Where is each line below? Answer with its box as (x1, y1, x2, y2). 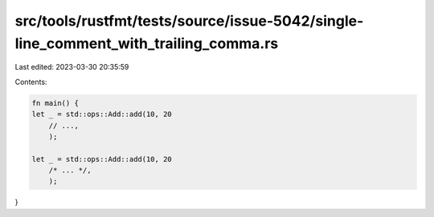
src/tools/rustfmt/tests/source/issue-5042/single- (14, 12, 364, 30)
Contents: (14, 77, 47, 86)
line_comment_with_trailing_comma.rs (14, 34, 279, 52)
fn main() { (31, 98, 80, 107)
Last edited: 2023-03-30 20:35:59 (14, 62, 129, 72)
